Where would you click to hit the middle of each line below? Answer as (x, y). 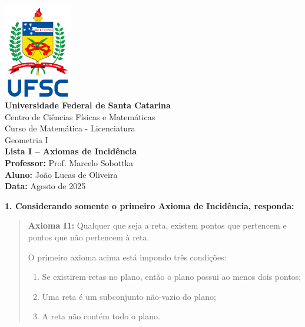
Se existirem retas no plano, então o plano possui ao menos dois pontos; (172, 277)
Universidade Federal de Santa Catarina (88, 105)
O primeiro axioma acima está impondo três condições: (127, 257)
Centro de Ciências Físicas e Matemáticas (80, 116)
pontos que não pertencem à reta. (89, 237)
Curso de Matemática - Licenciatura (70, 128)
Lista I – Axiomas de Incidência (71, 151)
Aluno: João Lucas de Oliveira (61, 174)
